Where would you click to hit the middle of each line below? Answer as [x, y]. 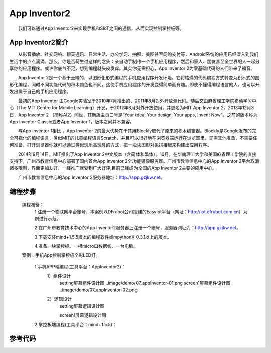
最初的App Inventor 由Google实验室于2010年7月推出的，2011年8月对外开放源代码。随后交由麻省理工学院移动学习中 [137, 101]
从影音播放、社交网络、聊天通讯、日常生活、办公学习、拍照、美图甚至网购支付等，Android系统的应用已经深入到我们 [138, 54]
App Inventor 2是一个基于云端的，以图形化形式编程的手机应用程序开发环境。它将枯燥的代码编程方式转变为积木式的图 [139, 77]
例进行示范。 [48, 218]
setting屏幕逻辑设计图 [82, 306]
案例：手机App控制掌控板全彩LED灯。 [61, 255]
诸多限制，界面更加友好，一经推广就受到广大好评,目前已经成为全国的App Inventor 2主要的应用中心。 [113, 168]
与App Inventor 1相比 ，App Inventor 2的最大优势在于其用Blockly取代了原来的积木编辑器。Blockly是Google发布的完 [137, 131]
